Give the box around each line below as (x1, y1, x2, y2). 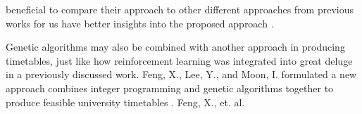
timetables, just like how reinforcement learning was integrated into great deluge (6, 53, 353, 68)
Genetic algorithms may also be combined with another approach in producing (6, 39, 345, 54)
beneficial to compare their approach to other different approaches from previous (6, 2, 354, 16)
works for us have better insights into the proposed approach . (6, 15, 274, 30)
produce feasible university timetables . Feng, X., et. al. (6, 94, 245, 109)
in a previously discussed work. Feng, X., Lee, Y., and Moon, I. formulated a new (6, 67, 357, 82)
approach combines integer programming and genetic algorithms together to (6, 80, 334, 95)
